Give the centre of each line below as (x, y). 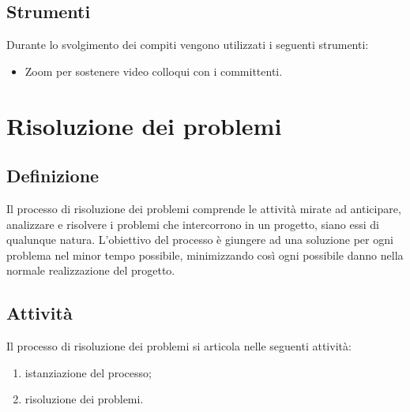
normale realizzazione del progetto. (91, 270)
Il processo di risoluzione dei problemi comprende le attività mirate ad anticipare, (204, 208)
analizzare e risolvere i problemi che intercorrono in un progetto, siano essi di (193, 224)
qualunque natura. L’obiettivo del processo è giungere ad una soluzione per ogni (200, 240)
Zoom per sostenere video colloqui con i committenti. (154, 71)
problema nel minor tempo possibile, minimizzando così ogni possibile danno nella (205, 255)
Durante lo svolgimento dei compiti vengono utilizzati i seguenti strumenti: (188, 45)
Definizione (53, 176)
